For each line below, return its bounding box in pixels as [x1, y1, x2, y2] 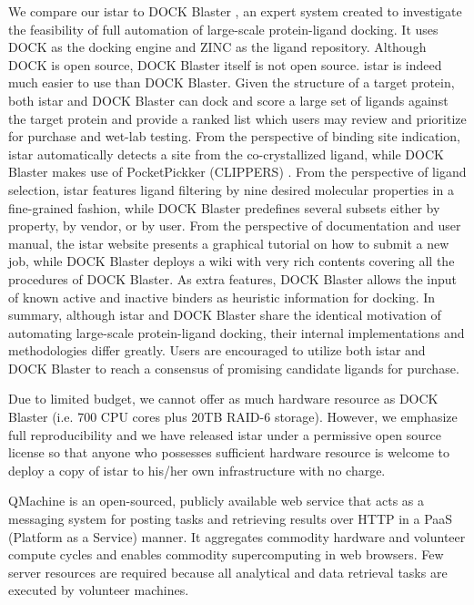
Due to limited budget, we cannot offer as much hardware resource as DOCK [8, 389, 439, 408]
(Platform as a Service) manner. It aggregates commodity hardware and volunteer [8, 527, 466, 546]
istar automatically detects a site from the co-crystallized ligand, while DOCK [8, 144, 444, 163]
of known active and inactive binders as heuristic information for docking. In [8, 287, 436, 306]
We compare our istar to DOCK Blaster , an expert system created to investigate [8, 2, 462, 20]
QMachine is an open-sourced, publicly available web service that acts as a [8, 491, 425, 510]
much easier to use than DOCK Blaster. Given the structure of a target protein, [8, 73, 455, 92]
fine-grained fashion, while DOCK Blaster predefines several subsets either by [8, 198, 440, 217]
